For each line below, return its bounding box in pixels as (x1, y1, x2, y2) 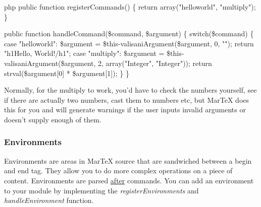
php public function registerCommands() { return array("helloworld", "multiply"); (4, 2, 256, 12)
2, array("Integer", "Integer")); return (98, 57, 212, 68)
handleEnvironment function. (4, 195, 94, 205)
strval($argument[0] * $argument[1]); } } (4, 67, 129, 78)
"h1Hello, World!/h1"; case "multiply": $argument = (4, 48, 165, 58)
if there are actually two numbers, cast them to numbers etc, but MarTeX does (4, 94, 249, 105)
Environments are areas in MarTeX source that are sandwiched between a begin (4, 155, 252, 166)
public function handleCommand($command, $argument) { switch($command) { (4, 28, 254, 39)
